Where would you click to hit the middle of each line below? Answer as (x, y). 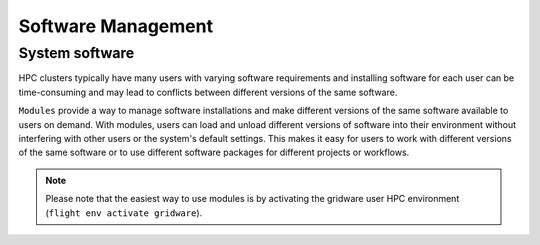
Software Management (116, 26)
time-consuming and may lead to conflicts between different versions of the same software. (208, 92)
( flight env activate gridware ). (124, 212)
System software (76, 53)
